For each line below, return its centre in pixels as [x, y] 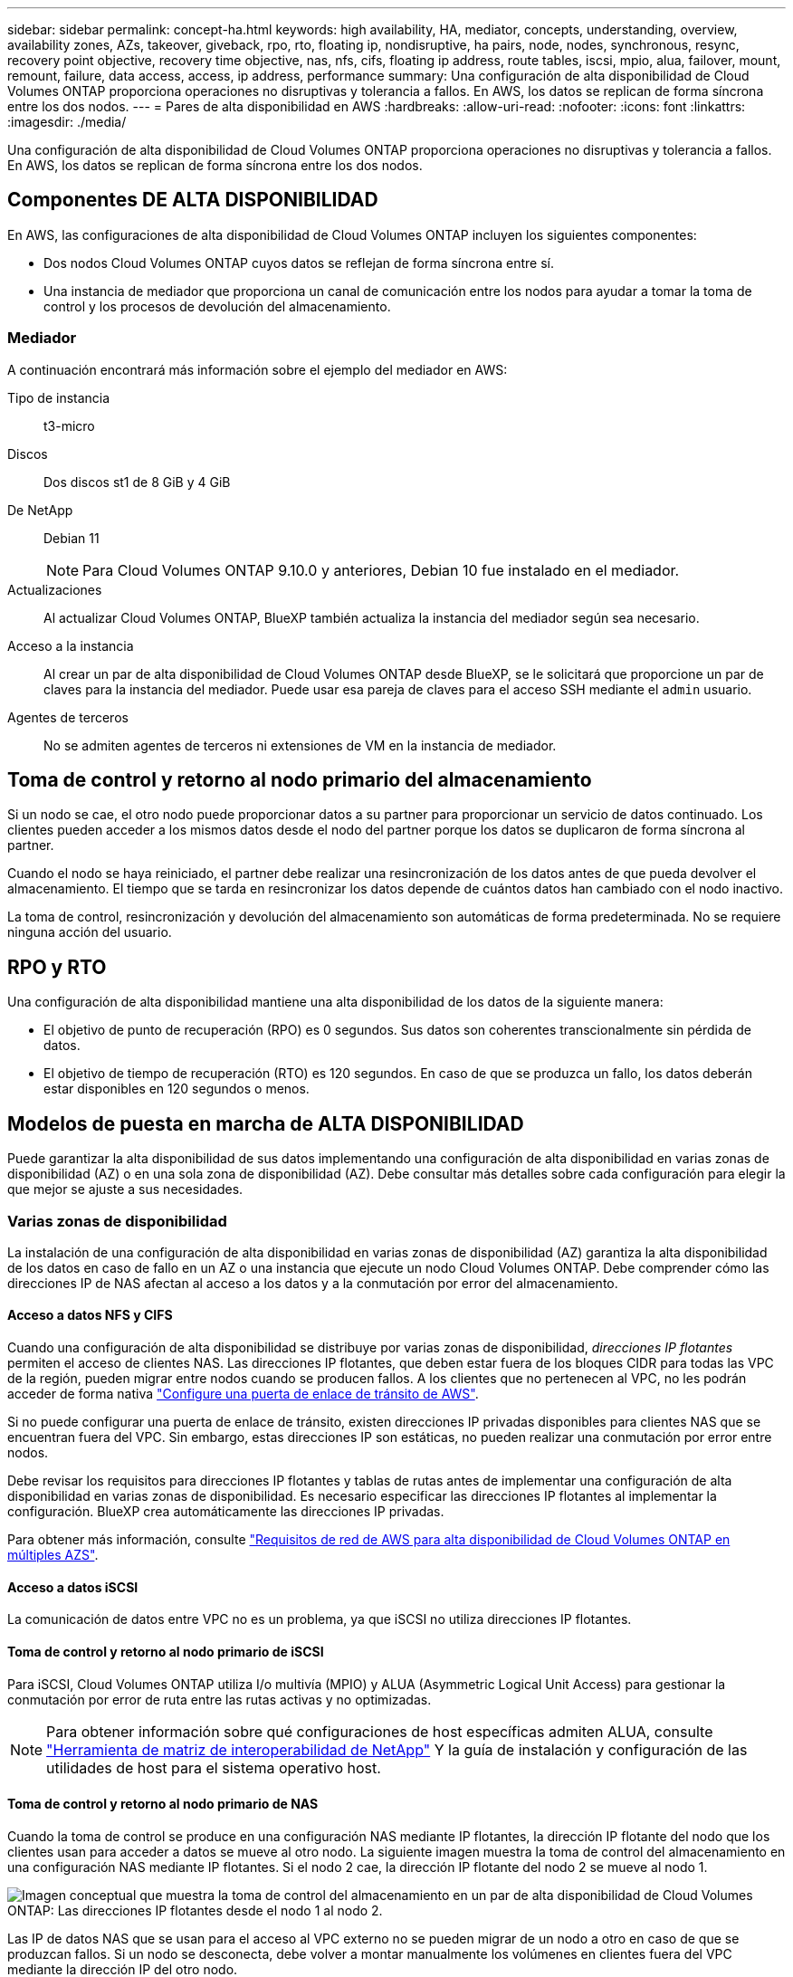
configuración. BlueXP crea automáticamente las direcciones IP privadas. [226, 1512]
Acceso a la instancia [71, 645]
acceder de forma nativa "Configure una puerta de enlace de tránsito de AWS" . [243, 1394]
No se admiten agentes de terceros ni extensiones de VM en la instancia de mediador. [300, 745]
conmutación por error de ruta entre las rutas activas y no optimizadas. [220, 1699]
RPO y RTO [57, 967]
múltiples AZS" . [53, 1555]
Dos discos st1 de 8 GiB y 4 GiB [137, 482]
